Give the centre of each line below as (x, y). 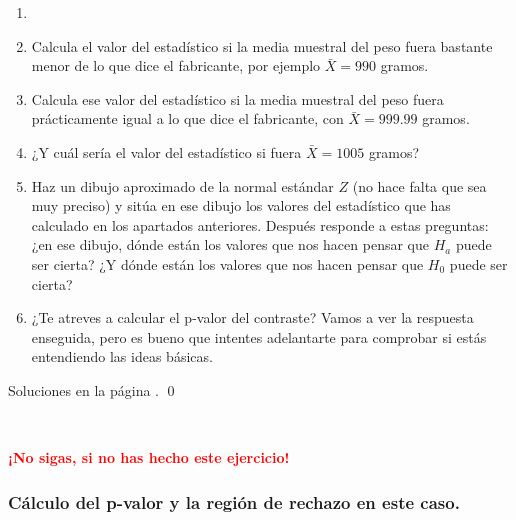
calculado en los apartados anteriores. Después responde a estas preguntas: (260, 224)
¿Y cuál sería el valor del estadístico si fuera (166, 151)
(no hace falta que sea (419, 185)
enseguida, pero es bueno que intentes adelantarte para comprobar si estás (259, 336)
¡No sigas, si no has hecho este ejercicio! (149, 457)
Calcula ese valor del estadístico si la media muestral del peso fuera (237, 98)
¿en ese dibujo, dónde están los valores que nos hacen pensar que (230, 244)
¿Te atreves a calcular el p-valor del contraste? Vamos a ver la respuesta (252, 317)
